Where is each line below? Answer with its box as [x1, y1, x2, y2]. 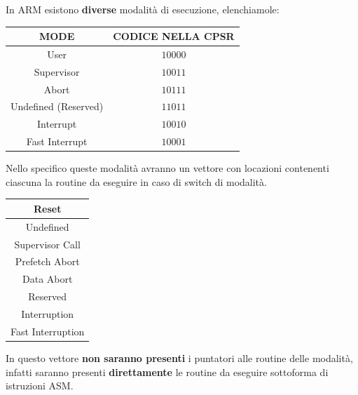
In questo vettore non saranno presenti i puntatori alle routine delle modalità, [6, 350, 353, 365]
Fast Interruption [11, 323, 85, 338]
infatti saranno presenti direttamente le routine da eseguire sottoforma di [6, 364, 329, 379]
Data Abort [22, 272, 73, 286]
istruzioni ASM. [6, 378, 74, 393]
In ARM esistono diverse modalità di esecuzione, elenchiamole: [6, 2, 280, 16]
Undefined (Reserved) [11, 99, 104, 114]
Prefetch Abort [15, 254, 80, 269]
